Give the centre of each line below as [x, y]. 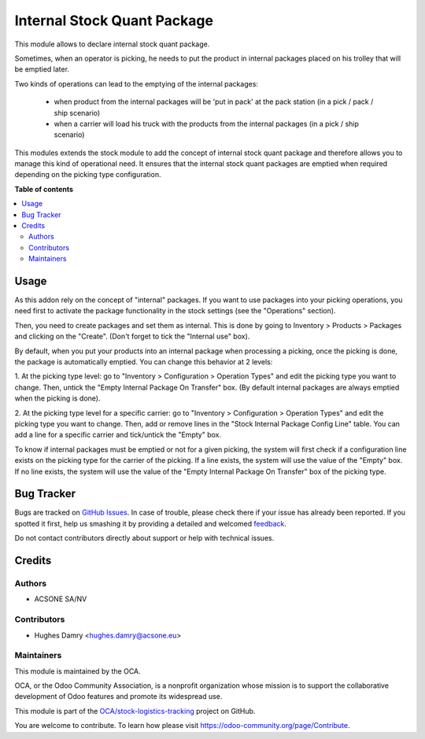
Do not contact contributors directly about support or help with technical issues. [144, 538]
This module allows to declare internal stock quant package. [112, 44]
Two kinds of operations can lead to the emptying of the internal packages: [137, 83]
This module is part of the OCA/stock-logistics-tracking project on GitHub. [135, 711]
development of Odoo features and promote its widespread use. [118, 697]
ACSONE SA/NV [61, 599]
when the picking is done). [57, 398]
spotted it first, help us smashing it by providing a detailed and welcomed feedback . [151, 523]
